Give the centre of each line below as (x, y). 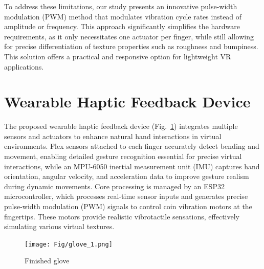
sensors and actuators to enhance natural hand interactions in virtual (113, 136)
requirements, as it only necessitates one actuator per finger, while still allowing (129, 36)
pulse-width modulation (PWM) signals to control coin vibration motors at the (128, 206)
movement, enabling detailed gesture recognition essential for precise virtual (123, 156)
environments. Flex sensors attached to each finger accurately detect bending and (132, 146)
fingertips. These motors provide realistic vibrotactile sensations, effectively (122, 216)
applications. (24, 66)
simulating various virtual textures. (59, 226)
